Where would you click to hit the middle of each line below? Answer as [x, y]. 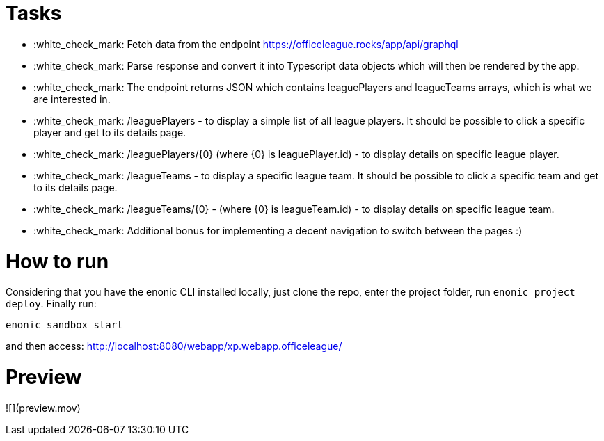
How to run [57, 261]
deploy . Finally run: [51, 304]
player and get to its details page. [110, 132]
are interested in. [72, 99]
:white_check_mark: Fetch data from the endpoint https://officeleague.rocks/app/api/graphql [246, 44]
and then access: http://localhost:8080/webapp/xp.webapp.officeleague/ [174, 346]
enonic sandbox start [64, 325]
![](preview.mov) [43, 408]
